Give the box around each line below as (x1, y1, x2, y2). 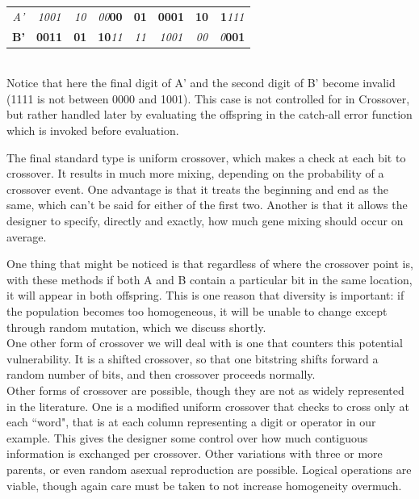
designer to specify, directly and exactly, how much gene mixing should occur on (6, 212, 404, 229)
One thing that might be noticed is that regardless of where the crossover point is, (6, 255, 413, 272)
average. (6, 228, 47, 245)
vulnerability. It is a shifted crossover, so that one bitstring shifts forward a (6, 350, 379, 367)
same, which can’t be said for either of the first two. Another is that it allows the (6, 196, 408, 213)
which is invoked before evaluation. (6, 122, 179, 139)
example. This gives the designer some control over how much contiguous (6, 429, 368, 446)
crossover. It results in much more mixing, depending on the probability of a (6, 165, 384, 182)
